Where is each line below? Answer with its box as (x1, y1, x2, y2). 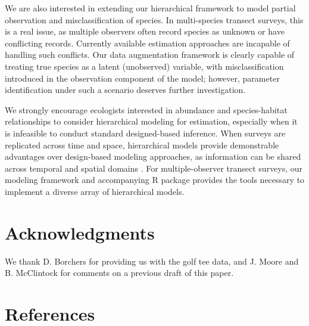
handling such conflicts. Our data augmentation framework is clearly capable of (5, 48, 295, 61)
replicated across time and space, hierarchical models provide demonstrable (5, 138, 279, 151)
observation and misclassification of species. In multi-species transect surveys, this (5, 13, 304, 26)
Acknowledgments (5, 220, 155, 244)
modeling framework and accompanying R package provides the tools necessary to (5, 173, 305, 186)
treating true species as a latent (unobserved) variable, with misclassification (5, 60, 284, 72)
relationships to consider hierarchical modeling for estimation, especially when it (5, 115, 298, 128)
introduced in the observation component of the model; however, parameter (5, 72, 280, 84)
